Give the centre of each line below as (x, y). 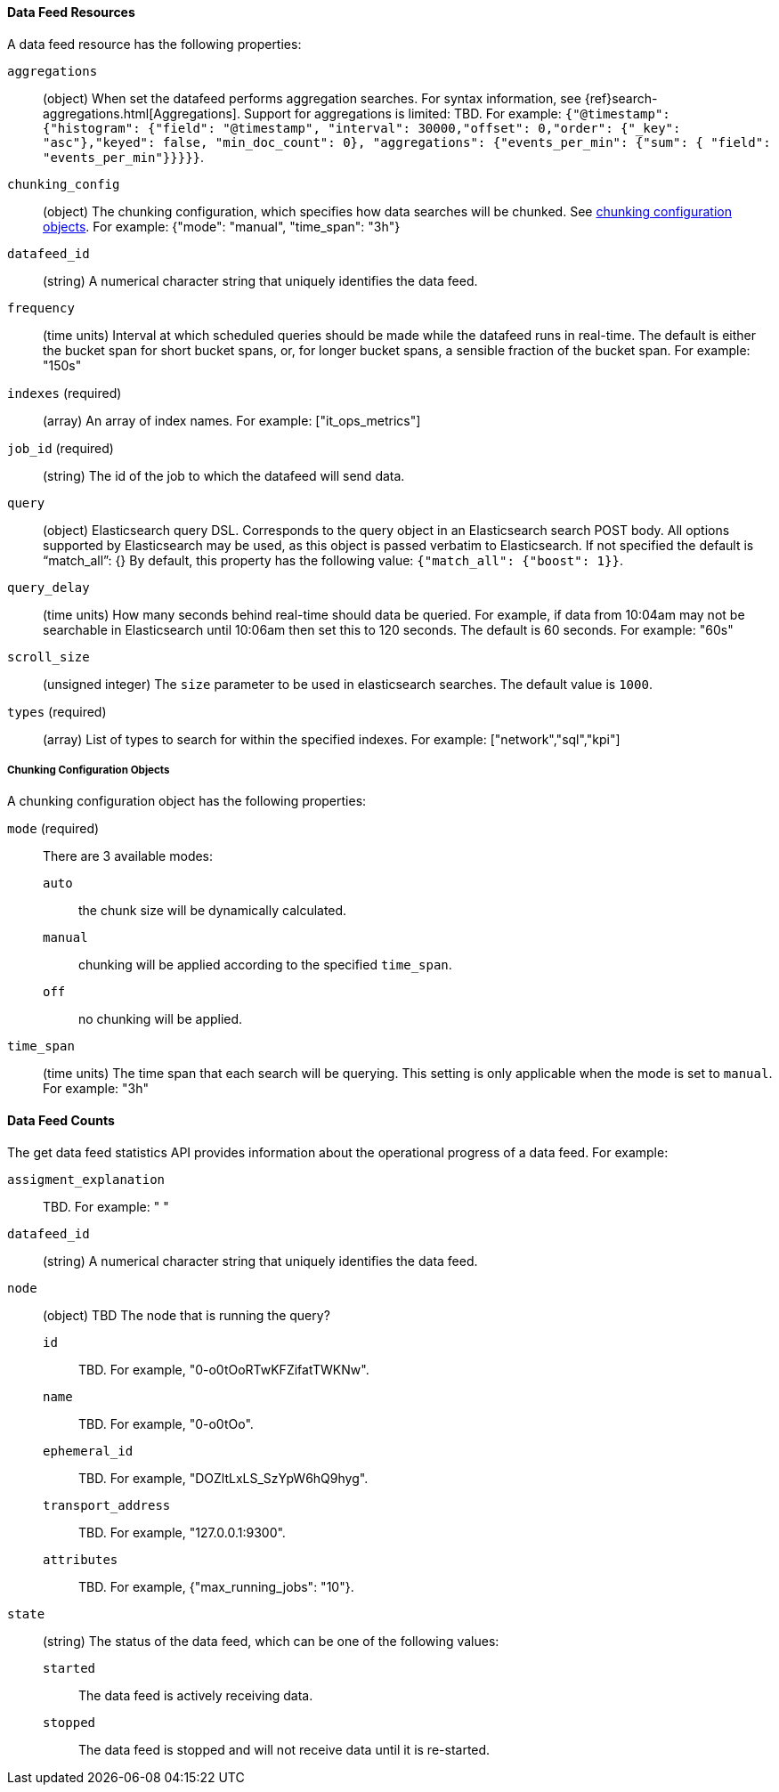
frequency (41, 308)
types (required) (57, 711)
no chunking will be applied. (161, 1019)
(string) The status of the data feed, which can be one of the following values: (271, 1641)
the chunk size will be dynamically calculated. (213, 911)
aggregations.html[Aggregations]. (142, 113)
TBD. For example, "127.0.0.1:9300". (182, 1532)
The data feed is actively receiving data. (196, 1695)
